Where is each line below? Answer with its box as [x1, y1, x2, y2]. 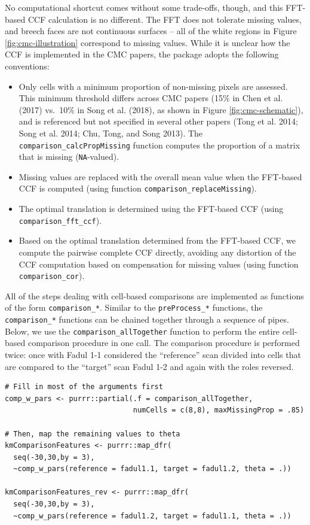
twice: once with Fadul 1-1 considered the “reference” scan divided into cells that [5, 348, 301, 360]
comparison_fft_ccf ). [19, 214, 102, 226]
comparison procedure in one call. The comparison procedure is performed [27, 336, 300, 349]
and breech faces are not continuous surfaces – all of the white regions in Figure [5, 25, 297, 37]
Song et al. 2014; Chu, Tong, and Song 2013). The [19, 126, 203, 139]
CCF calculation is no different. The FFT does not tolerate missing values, [27, 13, 302, 25]
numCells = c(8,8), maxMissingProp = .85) [133, 406, 305, 415]
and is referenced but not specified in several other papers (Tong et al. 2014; [19, 115, 298, 128]
